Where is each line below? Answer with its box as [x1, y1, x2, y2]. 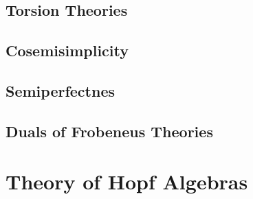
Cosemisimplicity [5, 40, 129, 61]
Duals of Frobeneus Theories [5, 120, 213, 141]
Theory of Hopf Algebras [5, 167, 248, 196]
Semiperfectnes [5, 80, 115, 101]
